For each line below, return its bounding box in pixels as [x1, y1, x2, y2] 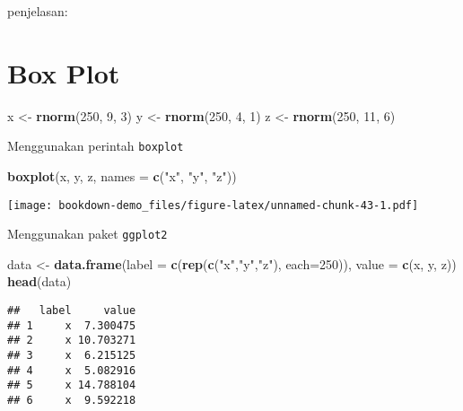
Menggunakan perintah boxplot [7, 136, 184, 155]
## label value [7, 304, 136, 318]
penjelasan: [7, 2, 68, 20]
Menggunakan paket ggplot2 [7, 224, 168, 243]
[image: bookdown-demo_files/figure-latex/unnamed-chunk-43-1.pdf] [7, 198, 419, 212]
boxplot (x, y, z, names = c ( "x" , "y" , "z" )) [7, 166, 237, 185]
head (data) [7, 272, 72, 291]
